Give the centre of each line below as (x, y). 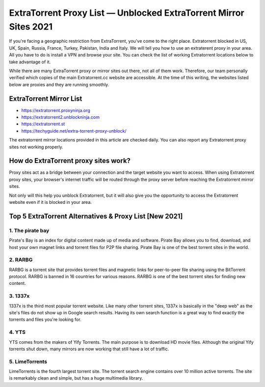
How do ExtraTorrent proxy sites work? (70, 161)
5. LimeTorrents (28, 361)
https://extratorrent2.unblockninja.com (61, 117)
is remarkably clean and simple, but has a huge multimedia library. (76, 378)
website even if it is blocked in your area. (50, 202)
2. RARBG (21, 260)
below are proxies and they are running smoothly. (59, 84)
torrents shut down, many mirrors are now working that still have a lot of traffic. (89, 349)
